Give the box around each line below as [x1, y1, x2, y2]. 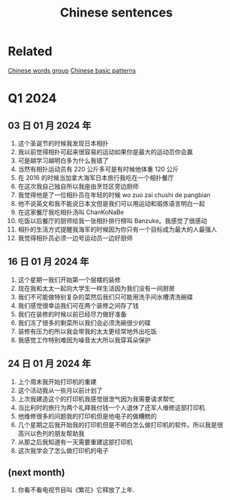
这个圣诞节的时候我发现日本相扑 [17, 139, 109, 147]
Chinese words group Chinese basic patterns [8, 66, 136, 74]
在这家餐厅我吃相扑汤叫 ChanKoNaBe [17, 208, 125, 216]
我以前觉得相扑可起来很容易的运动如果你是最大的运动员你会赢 [17, 147, 194, 156]
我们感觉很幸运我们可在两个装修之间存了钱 [17, 301, 139, 309]
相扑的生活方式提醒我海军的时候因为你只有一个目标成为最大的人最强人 [17, 225, 218, 233]
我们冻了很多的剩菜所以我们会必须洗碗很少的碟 [17, 318, 151, 326]
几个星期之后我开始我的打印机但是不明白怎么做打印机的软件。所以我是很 [17, 420, 223, 428]
